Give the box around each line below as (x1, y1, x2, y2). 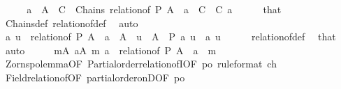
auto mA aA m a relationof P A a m (5, 42, 217, 57)
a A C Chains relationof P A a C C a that (27, 2, 282, 16)
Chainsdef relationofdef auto (5, 15, 138, 30)
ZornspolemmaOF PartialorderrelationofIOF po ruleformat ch (5, 56, 277, 71)
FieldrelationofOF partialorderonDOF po (5, 70, 185, 84)
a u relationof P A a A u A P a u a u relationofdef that (5, 29, 336, 44)
